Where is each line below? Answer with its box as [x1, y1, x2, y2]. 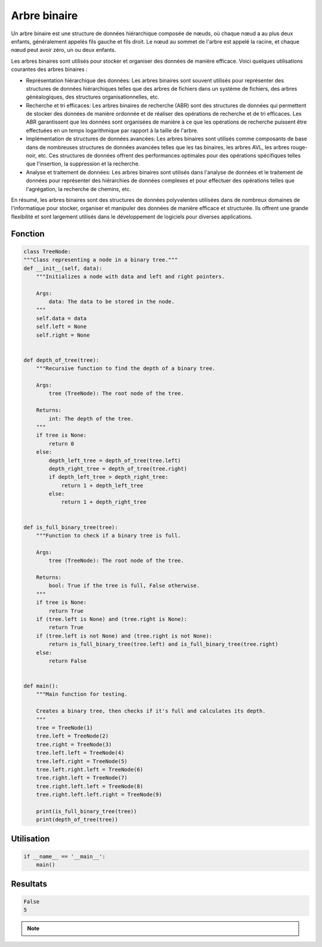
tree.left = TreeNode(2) [36, 733, 109, 740]
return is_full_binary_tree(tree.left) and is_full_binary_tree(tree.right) [48, 641, 278, 648]
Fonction [11, 229, 45, 239]
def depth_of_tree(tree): [23, 356, 100, 364]
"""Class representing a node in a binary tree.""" [23, 257, 178, 263]
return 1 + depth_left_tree [61, 482, 143, 489]
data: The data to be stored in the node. [48, 299, 175, 305]
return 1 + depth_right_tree [61, 499, 147, 506]
